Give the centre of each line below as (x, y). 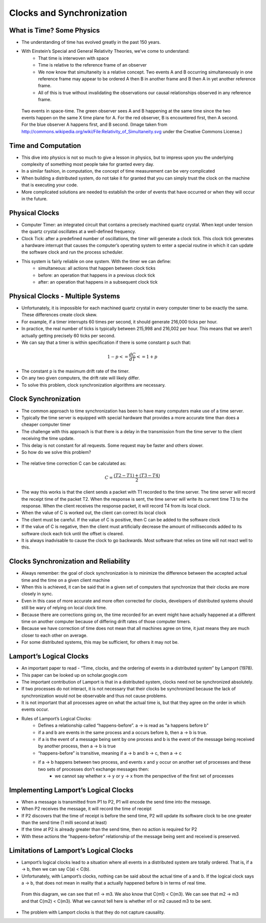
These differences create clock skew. (59, 315)
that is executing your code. (50, 185)
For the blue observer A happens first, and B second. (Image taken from (94, 125)
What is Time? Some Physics (55, 30)
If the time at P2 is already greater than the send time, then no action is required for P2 (109, 829)
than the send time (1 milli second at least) (64, 823)
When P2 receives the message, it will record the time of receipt (86, 809)
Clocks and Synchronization (68, 13)
